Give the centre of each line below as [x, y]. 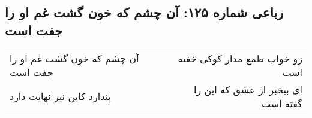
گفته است [282, 103]
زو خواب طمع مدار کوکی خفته [240, 58]
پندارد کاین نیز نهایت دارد [60, 96]
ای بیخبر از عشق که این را [248, 89]
